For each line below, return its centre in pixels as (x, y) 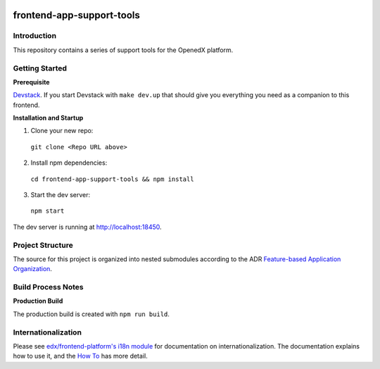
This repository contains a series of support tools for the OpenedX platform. (123, 50)
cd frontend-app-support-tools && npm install (112, 179)
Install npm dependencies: (69, 163)
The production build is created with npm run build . (91, 314)
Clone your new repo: (62, 131)
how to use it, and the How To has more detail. (80, 356)
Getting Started (40, 68)
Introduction (34, 36)
